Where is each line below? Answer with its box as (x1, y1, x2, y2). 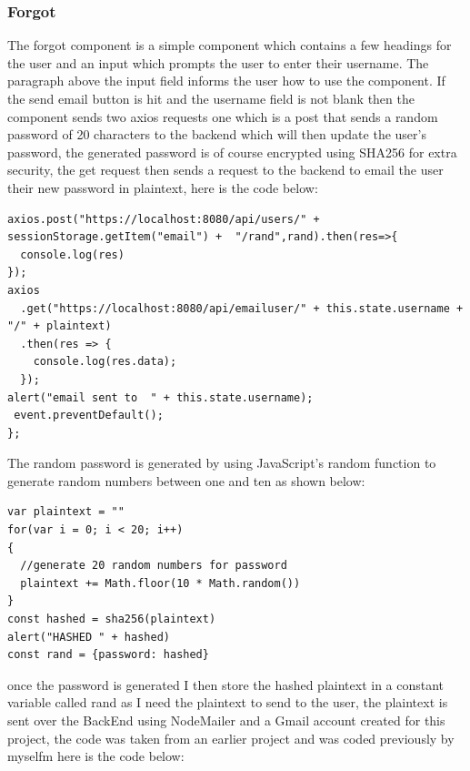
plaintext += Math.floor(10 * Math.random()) (20, 576, 301, 590)
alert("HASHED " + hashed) (7, 630, 170, 644)
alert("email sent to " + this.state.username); (7, 391, 314, 404)
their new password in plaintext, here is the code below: (7, 178, 318, 197)
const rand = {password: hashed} (7, 648, 209, 662)
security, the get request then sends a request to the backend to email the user (7, 160, 444, 179)
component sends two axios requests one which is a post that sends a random (7, 107, 438, 126)
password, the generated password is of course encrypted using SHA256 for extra (7, 142, 457, 161)
